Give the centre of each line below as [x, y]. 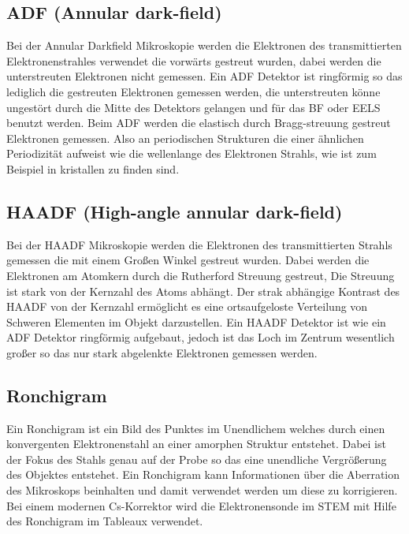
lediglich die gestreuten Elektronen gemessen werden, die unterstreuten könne [193, 91]
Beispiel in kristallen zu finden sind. [93, 168]
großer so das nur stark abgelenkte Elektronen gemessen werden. [162, 352]
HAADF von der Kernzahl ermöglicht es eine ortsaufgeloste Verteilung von [187, 306]
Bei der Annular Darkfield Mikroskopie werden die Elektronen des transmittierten [204, 45]
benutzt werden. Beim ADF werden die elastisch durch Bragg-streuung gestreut [199, 123]
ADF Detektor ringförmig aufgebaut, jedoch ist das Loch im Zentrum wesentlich [201, 337]
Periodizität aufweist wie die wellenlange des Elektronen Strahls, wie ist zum [191, 153]
